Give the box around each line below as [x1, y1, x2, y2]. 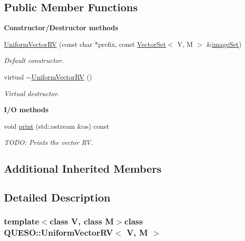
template [4, 215, 40, 227]
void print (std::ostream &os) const [4, 120, 109, 131]
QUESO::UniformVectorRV [4, 226, 113, 239]
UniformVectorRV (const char [4, 39, 93, 49]
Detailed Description [4, 190, 111, 205]
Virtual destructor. [4, 88, 60, 98]
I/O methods [4, 104, 49, 115]
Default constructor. [4, 55, 64, 65]
